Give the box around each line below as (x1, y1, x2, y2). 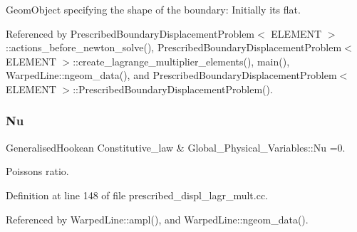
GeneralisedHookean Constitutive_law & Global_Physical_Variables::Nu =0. (6, 139, 346, 154)
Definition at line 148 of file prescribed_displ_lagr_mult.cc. (6, 187, 269, 202)
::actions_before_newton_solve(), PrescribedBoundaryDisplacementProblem (6, 40, 342, 55)
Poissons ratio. (6, 164, 69, 179)
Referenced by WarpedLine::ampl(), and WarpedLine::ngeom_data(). (6, 211, 309, 226)
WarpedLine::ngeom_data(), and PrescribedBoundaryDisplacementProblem (6, 68, 337, 83)
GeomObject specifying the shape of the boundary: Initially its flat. (6, 2, 301, 16)
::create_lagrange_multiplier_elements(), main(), (73, 53, 290, 68)
